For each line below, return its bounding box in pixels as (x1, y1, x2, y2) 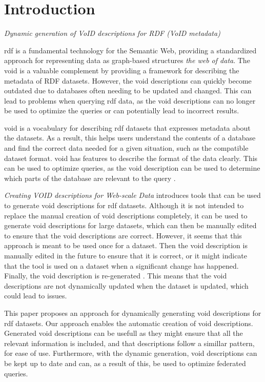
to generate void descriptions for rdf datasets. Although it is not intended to (4, 200, 244, 211)
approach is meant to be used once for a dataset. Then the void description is (4, 240, 248, 251)
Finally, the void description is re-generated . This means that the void (4, 270, 227, 281)
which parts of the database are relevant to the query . (4, 172, 176, 183)
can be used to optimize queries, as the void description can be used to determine (4, 163, 260, 173)
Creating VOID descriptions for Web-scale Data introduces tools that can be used (4, 190, 261, 200)
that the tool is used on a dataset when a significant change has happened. (4, 260, 239, 271)
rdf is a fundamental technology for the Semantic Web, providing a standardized (4, 45, 257, 55)
